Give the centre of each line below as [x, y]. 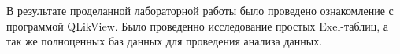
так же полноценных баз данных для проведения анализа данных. [165, 41]
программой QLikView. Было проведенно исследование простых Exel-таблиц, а [197, 25]
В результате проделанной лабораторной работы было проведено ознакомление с [200, 10]
